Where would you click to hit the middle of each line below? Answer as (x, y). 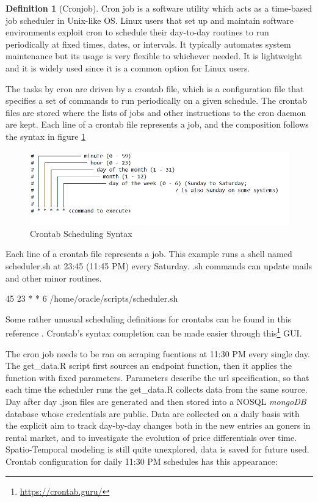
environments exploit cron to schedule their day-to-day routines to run (137, 32)
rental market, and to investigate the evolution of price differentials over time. (151, 437)
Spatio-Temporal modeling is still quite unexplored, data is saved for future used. (157, 449)
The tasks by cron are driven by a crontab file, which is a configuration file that (155, 88)
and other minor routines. (54, 278)
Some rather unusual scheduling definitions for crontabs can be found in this (149, 318)
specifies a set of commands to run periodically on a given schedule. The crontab (156, 100)
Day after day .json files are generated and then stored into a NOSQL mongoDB (156, 401)
